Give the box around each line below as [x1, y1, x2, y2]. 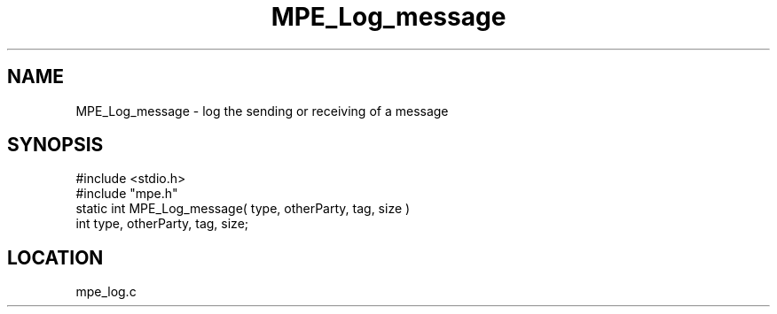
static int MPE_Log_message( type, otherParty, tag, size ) [75, 201, 411, 217]
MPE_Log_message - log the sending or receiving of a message [75, 103, 449, 119]
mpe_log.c [75, 284, 137, 300]
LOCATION [7, 246, 104, 269]
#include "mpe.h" [75, 186, 178, 202]
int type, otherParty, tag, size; [75, 216, 249, 232]
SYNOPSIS [7, 134, 104, 157]
